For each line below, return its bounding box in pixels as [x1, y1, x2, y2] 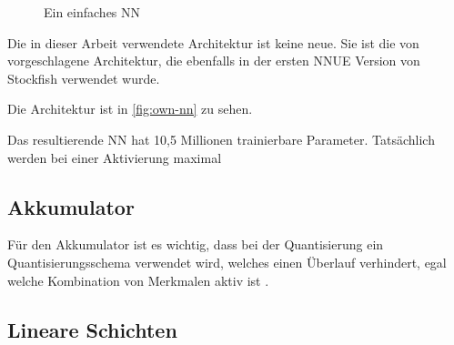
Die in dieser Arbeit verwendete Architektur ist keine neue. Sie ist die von [7, 33, 419, 52]
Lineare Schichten [7, 315, 177, 343]
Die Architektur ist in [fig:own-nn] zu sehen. [7, 99, 253, 118]
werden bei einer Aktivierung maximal [7, 147, 222, 167]
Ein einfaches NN [44, 3, 141, 21]
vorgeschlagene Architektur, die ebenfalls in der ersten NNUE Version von [7, 51, 420, 70]
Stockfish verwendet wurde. [7, 68, 160, 87]
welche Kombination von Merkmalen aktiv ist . [7, 270, 269, 289]
